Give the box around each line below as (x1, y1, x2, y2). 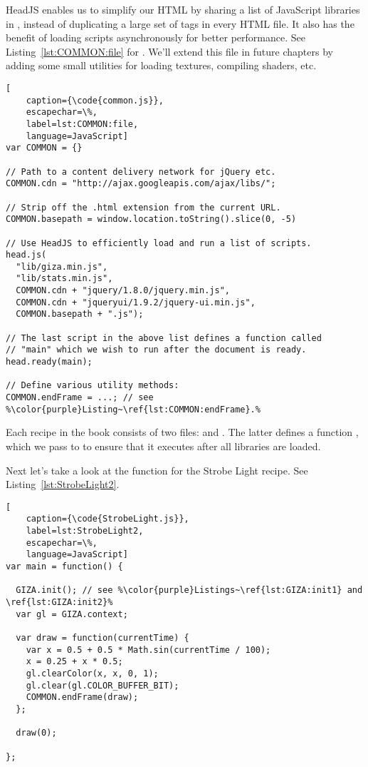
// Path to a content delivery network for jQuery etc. (6, 166, 276, 177)
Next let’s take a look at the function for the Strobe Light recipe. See (6, 462, 308, 477)
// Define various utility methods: (6, 380, 179, 391)
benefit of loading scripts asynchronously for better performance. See (6, 30, 305, 45)
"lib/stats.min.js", (16, 273, 113, 284)
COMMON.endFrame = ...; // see (6, 392, 154, 403)
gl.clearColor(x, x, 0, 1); (26, 668, 159, 679)
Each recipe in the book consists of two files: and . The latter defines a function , (6, 425, 359, 440)
